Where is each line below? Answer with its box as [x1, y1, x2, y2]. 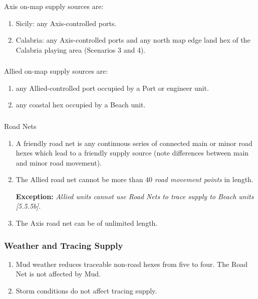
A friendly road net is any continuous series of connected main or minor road [16, 137, 252, 148]
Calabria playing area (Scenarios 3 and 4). [16, 44, 146, 55]
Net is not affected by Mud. [16, 268, 101, 279]
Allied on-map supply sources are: [4, 66, 108, 76]
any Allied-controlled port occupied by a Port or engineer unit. [16, 82, 209, 93]
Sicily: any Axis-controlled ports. [16, 18, 117, 28]
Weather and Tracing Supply [4, 239, 123, 251]
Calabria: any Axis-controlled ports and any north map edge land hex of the [16, 35, 250, 45]
